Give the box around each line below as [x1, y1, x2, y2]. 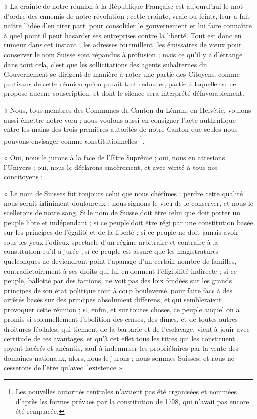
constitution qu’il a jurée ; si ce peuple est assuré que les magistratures [4, 246, 218, 256]
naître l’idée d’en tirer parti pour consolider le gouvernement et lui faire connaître [4, 20, 252, 31]
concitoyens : [4, 171, 43, 182]
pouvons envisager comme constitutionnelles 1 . [4, 134, 145, 146]
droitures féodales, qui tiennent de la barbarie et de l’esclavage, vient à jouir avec [4, 324, 250, 334]
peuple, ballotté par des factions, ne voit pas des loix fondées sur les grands [4, 275, 232, 286]
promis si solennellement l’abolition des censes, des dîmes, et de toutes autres [4, 314, 238, 324]
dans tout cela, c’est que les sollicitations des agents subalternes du [4, 59, 207, 69]
